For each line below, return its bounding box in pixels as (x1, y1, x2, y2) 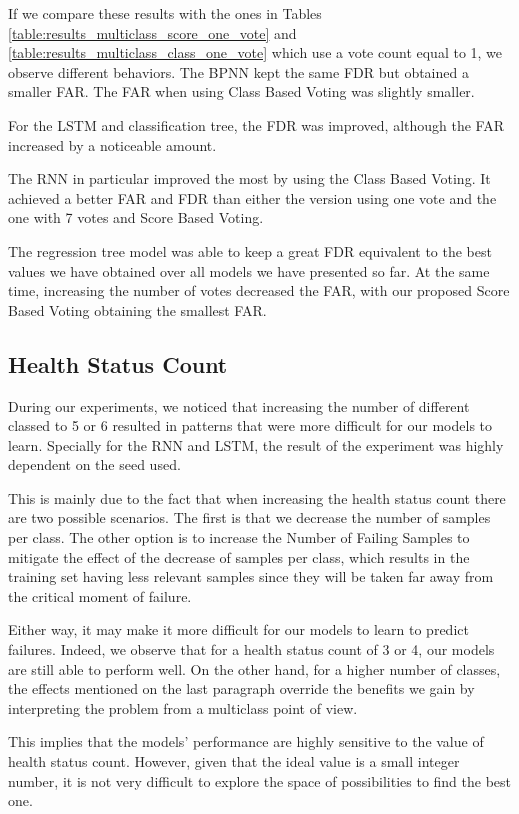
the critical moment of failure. (8, 585, 192, 606)
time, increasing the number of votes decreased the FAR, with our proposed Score (8, 280, 510, 301)
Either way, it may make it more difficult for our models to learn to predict (8, 619, 469, 640)
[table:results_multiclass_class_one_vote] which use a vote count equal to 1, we (8, 42, 503, 63)
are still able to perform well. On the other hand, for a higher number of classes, (8, 658, 501, 679)
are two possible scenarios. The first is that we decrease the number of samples (8, 507, 491, 528)
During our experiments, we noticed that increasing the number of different (8, 395, 470, 416)
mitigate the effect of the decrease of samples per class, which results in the (8, 546, 470, 567)
